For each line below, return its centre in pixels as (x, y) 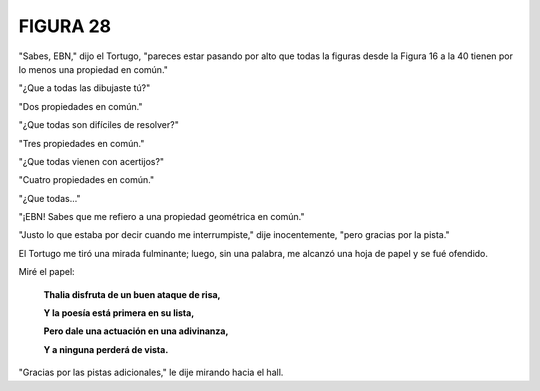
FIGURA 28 (65, 26)
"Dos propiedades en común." (80, 106)
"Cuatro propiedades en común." (86, 180)
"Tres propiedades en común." (81, 143)
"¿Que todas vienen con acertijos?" (91, 161)
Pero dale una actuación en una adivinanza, (136, 331)
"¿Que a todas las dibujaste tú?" (84, 88)
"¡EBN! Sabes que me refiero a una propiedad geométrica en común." (161, 217)
